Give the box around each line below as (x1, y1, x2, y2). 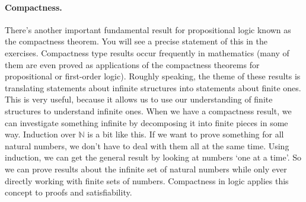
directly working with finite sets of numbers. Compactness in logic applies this (5, 174, 289, 187)
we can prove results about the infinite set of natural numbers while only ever (5, 162, 287, 175)
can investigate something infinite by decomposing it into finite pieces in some (5, 116, 288, 129)
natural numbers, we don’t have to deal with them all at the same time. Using (5, 139, 289, 152)
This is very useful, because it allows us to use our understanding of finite (5, 93, 273, 105)
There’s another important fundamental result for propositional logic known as (5, 23, 291, 36)
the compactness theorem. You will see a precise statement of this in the (5, 35, 268, 47)
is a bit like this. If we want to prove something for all (87, 128, 284, 140)
